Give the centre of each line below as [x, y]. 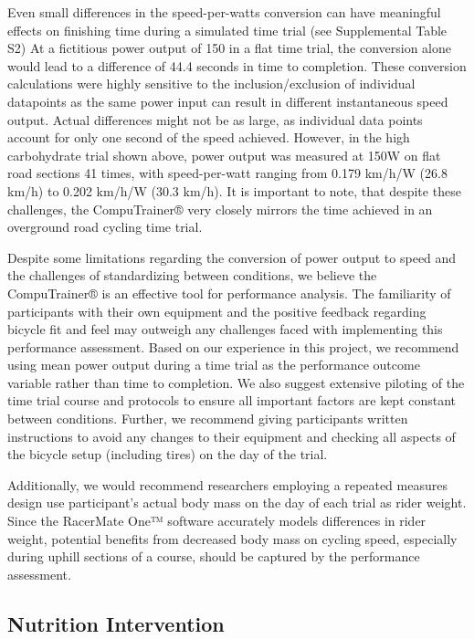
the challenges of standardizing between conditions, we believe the [192, 275]
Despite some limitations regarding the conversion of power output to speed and [232, 257]
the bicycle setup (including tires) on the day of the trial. [168, 454]
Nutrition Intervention [116, 623]
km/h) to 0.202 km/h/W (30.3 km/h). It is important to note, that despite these [234, 190]
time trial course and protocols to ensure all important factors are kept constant [232, 400]
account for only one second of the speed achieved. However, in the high [209, 137]
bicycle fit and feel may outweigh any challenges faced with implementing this [225, 329]
